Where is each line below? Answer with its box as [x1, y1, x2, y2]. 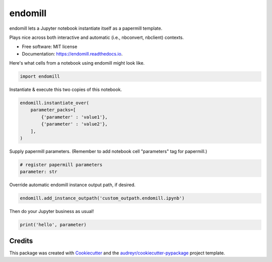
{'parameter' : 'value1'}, [41, 114, 108, 120]
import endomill [20, 74, 60, 79]
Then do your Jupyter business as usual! [9, 208, 94, 215]
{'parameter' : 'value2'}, [41, 121, 108, 127]
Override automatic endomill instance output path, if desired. [9, 182, 135, 188]
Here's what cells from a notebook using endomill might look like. [9, 60, 145, 66]
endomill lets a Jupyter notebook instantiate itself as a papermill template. [9, 25, 163, 31]
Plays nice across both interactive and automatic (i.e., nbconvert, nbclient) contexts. [9, 34, 184, 40]
